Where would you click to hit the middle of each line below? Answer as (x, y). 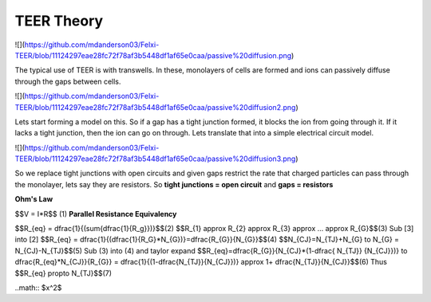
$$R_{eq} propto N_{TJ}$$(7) (63, 273)
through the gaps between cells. (68, 81)
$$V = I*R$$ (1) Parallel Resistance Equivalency (96, 214)
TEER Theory (59, 21)
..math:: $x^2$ (38, 288)
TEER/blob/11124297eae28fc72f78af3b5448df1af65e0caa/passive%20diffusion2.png (155, 107)
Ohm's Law (34, 199)
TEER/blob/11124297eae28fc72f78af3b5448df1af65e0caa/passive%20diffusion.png (153, 55)
